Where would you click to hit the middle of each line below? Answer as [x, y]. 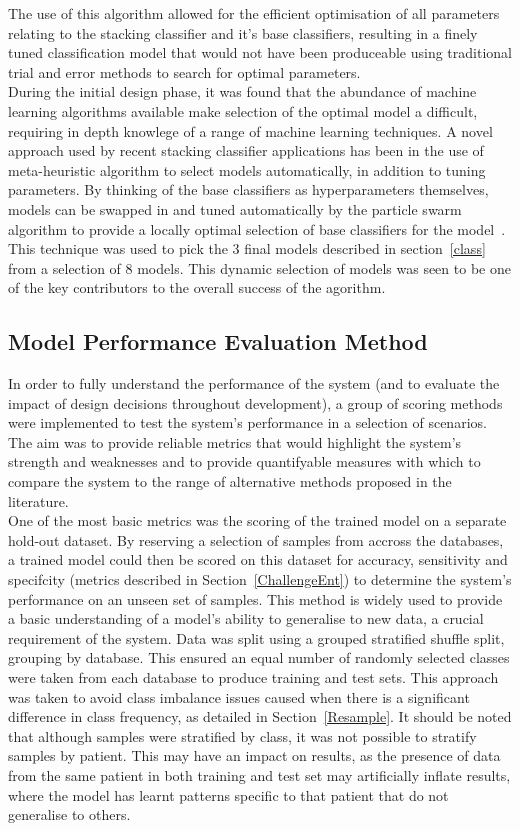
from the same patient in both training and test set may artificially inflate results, [259, 774]
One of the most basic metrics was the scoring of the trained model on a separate [257, 520]
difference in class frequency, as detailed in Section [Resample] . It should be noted [260, 716]
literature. [38, 500]
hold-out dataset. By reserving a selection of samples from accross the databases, [256, 539]
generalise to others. [69, 814]
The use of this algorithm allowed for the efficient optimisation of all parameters [254, 13]
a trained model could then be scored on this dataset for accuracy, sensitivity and [258, 559]
